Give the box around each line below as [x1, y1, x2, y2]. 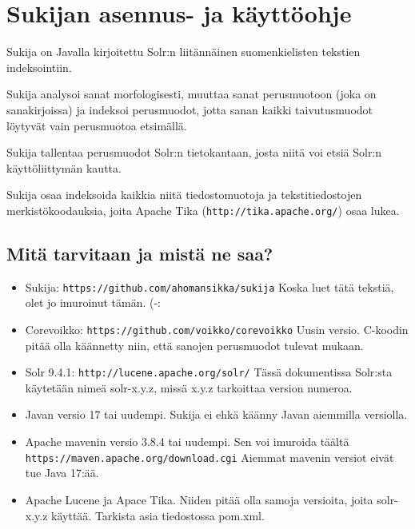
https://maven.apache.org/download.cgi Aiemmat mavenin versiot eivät [25, 448, 394, 465]
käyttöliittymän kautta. [6, 159, 122, 176]
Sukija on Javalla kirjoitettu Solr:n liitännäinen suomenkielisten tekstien [6, 43, 361, 60]
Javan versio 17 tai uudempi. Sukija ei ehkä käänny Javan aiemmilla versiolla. [25, 406, 408, 423]
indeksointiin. [6, 58, 72, 75]
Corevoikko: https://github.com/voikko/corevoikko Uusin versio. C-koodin [25, 320, 409, 337]
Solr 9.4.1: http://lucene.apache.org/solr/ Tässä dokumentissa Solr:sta [25, 364, 393, 380]
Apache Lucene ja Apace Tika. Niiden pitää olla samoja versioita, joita [25, 491, 373, 507]
